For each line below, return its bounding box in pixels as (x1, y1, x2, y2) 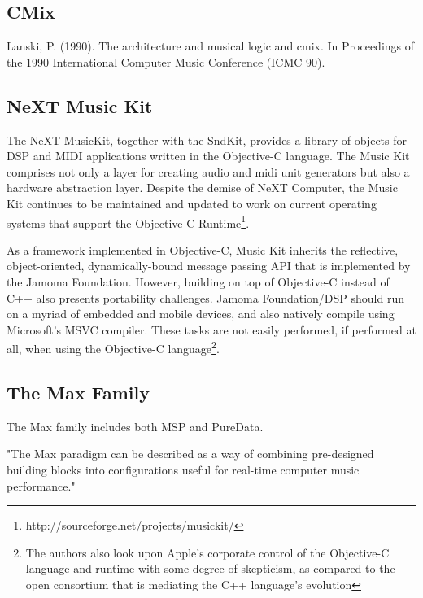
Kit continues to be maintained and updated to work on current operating (7, 194, 377, 212)
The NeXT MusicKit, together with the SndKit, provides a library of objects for (7, 131, 408, 148)
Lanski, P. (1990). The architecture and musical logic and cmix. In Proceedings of (7, 37, 415, 55)
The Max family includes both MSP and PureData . (7, 417, 264, 434)
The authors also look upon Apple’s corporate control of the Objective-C (25, 543, 390, 561)
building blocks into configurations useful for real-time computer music (7, 461, 360, 478)
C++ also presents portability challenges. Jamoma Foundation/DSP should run (7, 289, 405, 306)
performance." (7, 477, 76, 494)
